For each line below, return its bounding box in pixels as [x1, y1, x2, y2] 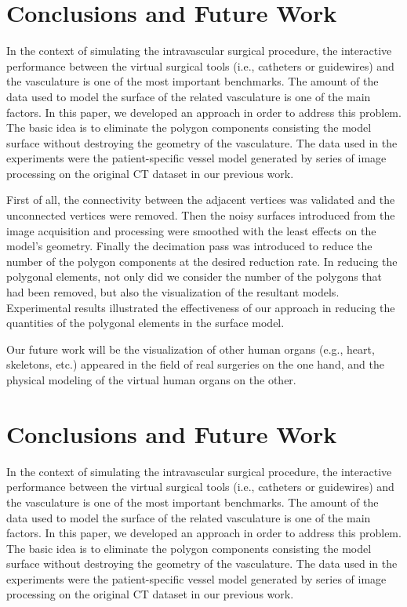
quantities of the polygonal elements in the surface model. [6, 314, 285, 331]
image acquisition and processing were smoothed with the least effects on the [6, 222, 376, 238]
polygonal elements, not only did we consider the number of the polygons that [6, 268, 383, 285]
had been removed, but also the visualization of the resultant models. [6, 284, 340, 300]
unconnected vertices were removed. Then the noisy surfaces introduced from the [6, 207, 395, 224]
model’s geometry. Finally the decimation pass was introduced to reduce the [6, 238, 372, 254]
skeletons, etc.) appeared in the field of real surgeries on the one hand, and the [6, 356, 384, 373]
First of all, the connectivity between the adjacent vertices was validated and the [6, 191, 395, 208]
